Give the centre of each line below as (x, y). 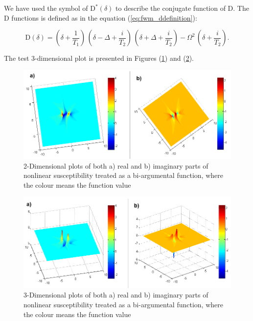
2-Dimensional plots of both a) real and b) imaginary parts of (116, 165)
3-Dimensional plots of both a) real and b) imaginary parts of (116, 295)
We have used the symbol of (46, 8)
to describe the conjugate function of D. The (182, 8)
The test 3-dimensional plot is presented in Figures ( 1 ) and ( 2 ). (99, 58)
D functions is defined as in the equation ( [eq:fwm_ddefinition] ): (101, 17)
